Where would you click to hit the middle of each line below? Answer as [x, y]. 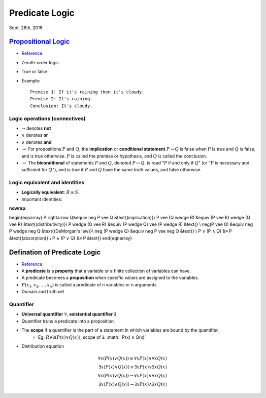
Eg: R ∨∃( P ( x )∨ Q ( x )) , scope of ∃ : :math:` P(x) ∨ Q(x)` [92, 337]
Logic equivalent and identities [47, 183]
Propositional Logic [39, 42]
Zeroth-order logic [40, 62]
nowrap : [18, 208]
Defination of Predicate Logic [55, 252]
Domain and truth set [43, 292]
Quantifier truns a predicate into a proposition [68, 321]
